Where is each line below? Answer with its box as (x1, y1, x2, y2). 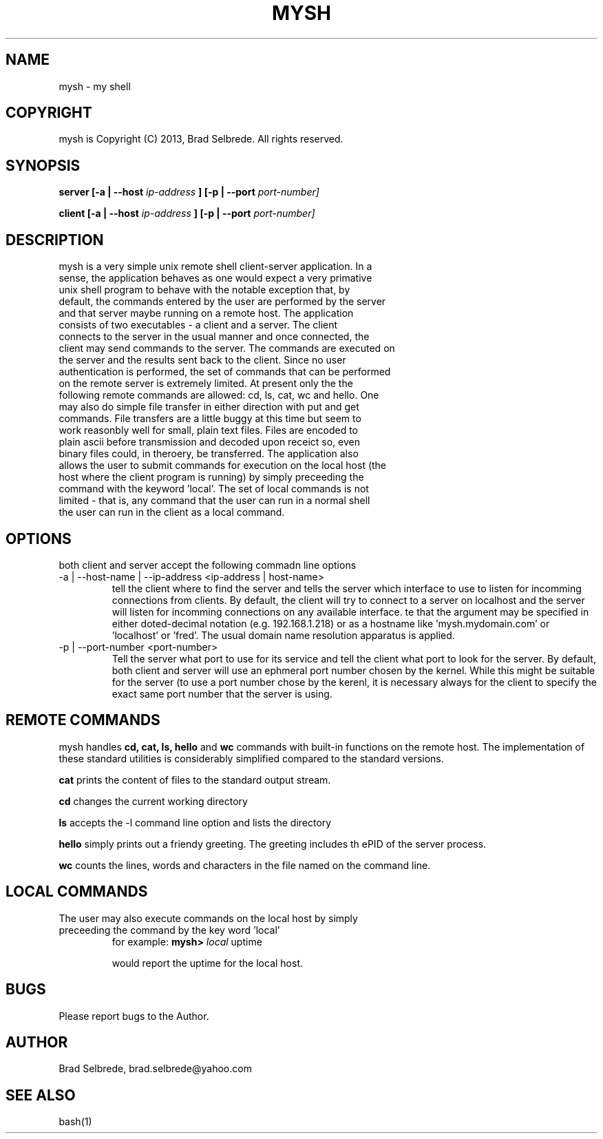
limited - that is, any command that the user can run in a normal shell (59, 494, 370, 507)
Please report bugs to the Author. (59, 1010, 209, 1022)
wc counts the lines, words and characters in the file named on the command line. (59, 859, 431, 871)
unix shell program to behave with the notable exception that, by (59, 284, 350, 296)
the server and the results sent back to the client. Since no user (59, 354, 346, 366)
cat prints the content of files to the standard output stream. (59, 773, 331, 786)
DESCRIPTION (6, 231, 104, 249)
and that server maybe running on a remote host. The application (59, 307, 354, 320)
